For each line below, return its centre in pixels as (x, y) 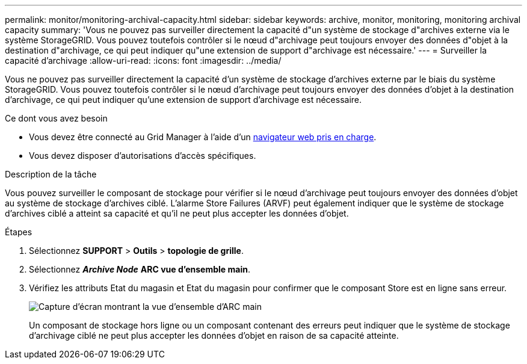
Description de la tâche (51, 174)
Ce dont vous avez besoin (56, 118)
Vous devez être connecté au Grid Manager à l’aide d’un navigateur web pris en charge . (203, 137)
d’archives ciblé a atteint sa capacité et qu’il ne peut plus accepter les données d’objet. (177, 213)
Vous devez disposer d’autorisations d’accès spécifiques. (143, 156)
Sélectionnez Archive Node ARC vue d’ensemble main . (140, 269)
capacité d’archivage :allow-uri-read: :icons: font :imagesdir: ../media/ (143, 60)
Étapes (19, 232)
